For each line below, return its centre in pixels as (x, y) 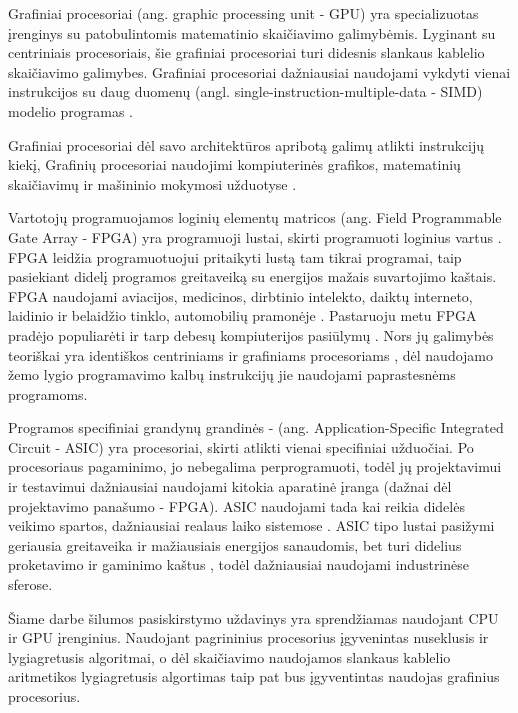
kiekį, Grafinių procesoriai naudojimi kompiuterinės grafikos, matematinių (234, 164)
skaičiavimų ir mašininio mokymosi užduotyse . (152, 183)
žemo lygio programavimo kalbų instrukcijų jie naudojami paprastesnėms (232, 374)
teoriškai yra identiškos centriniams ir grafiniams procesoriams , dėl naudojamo (251, 354)
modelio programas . (71, 110)
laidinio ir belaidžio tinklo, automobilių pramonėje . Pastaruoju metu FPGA (242, 315)
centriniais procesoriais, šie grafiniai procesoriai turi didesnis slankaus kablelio (246, 52)
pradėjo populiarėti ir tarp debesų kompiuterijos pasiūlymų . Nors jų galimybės (251, 334)
